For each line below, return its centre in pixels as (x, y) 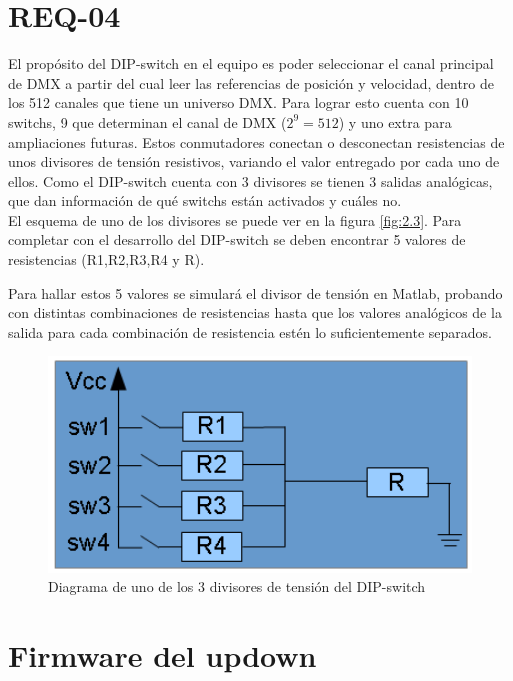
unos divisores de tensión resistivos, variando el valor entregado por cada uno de (254, 161)
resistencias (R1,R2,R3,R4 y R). (106, 259)
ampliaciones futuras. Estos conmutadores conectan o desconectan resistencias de (256, 141)
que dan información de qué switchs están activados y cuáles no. (205, 200)
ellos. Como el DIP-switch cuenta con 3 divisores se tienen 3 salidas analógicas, (250, 180)
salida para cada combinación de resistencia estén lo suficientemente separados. (250, 331)
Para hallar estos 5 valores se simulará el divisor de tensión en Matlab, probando (255, 292)
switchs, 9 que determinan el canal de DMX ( (147, 121)
